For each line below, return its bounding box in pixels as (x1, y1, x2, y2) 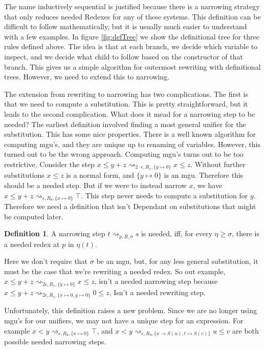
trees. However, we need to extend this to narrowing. (4, 71, 170, 82)
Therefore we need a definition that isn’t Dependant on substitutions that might (4, 201, 256, 211)
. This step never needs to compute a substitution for (81, 190, 248, 200)
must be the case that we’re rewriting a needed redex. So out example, (4, 265, 226, 276)
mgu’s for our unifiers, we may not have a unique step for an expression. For (4, 315, 244, 325)
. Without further (190, 158, 246, 169)
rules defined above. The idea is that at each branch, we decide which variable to (4, 41, 258, 52)
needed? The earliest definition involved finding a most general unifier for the (4, 118, 246, 129)
